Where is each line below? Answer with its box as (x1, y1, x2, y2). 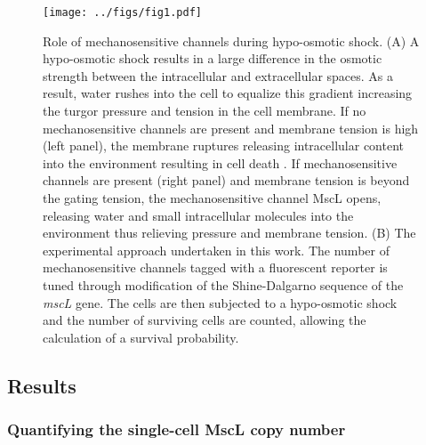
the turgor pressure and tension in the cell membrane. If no (43, 101, 366, 120)
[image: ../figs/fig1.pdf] (43, 6, 202, 19)
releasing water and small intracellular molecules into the (43, 206, 354, 224)
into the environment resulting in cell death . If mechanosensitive (43, 153, 398, 172)
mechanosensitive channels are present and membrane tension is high (43, 118, 419, 137)
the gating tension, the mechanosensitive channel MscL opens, (43, 189, 382, 206)
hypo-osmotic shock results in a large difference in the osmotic (43, 49, 382, 68)
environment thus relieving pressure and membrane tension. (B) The (43, 223, 416, 242)
